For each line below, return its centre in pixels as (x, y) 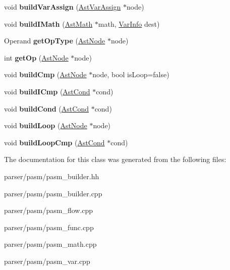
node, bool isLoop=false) (131, 74)
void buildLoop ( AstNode (46, 125)
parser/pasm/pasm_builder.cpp (53, 193)
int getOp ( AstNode (36, 57)
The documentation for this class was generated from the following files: (115, 159)
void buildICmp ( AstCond (47, 91)
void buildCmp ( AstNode (45, 74)
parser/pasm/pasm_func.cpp (49, 227)
